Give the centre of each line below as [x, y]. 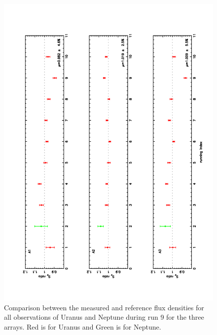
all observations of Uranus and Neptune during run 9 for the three [104, 317]
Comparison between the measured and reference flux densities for [104, 307]
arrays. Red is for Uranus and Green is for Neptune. [83, 326]
